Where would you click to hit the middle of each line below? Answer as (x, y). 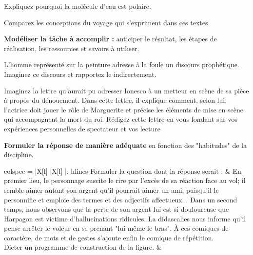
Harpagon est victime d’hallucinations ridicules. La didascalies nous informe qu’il (125, 218)
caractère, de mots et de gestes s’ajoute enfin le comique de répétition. (109, 237)
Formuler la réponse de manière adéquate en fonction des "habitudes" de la (125, 145)
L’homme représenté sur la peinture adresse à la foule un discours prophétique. (122, 64)
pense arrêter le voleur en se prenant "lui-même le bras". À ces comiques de (116, 228)
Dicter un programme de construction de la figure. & (83, 247)
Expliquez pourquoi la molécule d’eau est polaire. (78, 6)
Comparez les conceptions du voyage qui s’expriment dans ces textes (106, 22)
